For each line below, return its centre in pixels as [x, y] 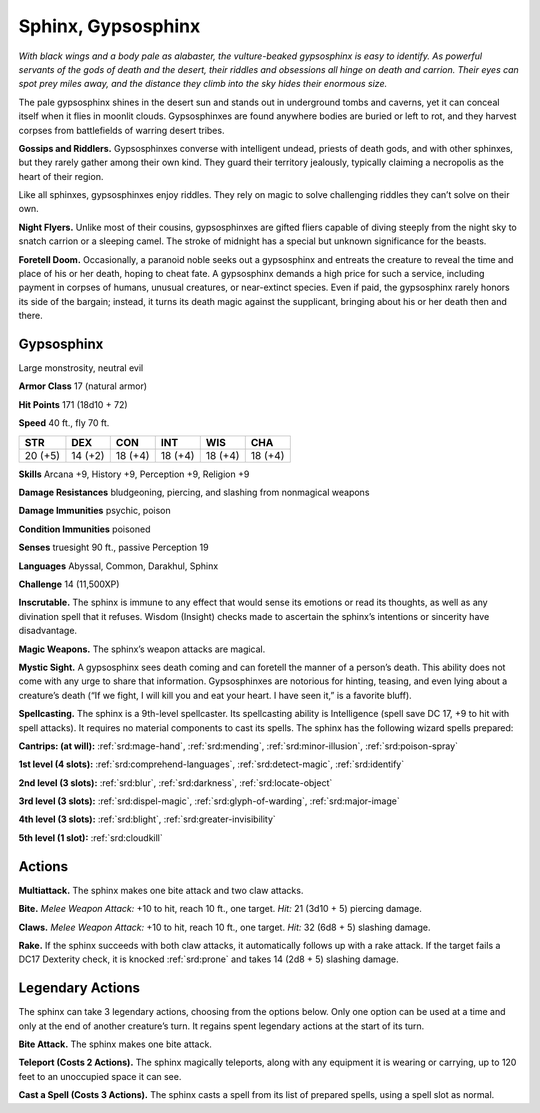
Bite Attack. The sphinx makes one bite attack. [115, 1044]
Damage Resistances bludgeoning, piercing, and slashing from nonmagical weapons [194, 492]
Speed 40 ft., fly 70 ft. [64, 423]
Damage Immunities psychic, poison [95, 511]
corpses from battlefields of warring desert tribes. [121, 130]
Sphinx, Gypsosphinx [109, 26]
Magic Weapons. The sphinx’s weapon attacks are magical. [142, 649]
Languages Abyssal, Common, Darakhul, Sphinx [118, 566]
